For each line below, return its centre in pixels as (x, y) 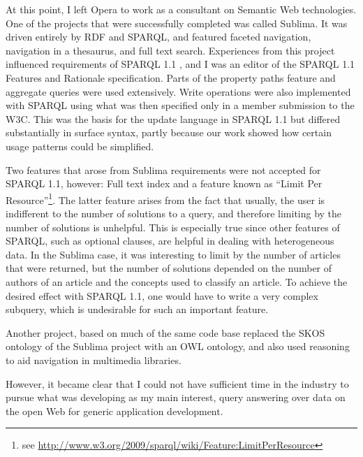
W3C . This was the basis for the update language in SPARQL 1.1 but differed (173, 118)
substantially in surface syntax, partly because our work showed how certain (169, 132)
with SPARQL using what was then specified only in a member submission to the (180, 105)
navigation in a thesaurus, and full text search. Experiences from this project (170, 50)
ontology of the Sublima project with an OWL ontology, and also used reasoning (178, 346)
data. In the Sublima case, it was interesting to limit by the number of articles (173, 254)
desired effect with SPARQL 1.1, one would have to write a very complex (162, 295)
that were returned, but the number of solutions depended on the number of (169, 268)
